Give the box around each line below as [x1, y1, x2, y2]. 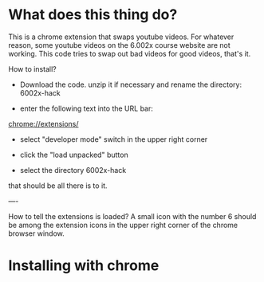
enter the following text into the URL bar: [19, 104, 154, 113]
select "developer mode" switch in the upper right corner [19, 134, 208, 144]
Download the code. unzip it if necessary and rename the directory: [19, 80, 242, 89]
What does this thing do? [8, 6, 178, 24]
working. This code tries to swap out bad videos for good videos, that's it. [8, 49, 251, 58]
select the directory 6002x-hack [19, 165, 127, 174]
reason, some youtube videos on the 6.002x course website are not [8, 40, 231, 49]
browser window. [8, 229, 65, 238]
